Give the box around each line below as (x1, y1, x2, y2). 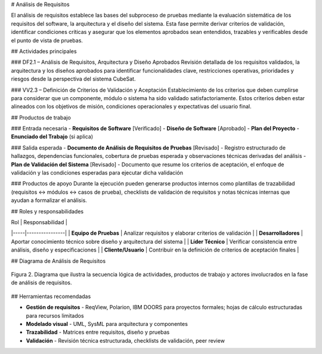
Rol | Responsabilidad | (11, 218, 68, 226)
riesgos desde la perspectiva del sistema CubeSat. (11, 75, 136, 83)
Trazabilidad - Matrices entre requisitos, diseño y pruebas (26, 328, 170, 336)
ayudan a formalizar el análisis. (11, 197, 88, 204)
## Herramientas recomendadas (11, 293, 91, 300)
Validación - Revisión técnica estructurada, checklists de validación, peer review (26, 337, 225, 344)
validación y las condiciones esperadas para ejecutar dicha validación (11, 169, 183, 176)
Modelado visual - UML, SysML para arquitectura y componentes (26, 320, 188, 327)
